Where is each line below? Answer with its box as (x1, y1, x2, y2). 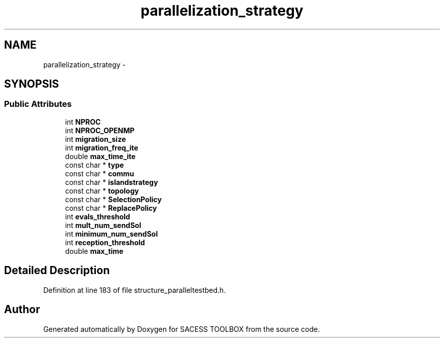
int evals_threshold (65, 212, 130, 221)
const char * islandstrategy (65, 177, 158, 186)
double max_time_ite (65, 151, 136, 161)
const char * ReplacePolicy (65, 203, 157, 212)
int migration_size (65, 134, 126, 143)
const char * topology (65, 186, 139, 195)
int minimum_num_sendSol (65, 229, 158, 238)
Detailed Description (4, 264, 110, 277)
